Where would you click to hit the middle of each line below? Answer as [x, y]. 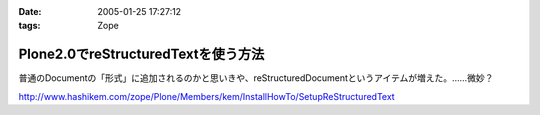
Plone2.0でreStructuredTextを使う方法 [141, 54]
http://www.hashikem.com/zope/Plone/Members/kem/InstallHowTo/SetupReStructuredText [206, 96]
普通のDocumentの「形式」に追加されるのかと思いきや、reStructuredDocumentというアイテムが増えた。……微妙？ [256, 78]
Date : [30, 11]
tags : [29, 26]
